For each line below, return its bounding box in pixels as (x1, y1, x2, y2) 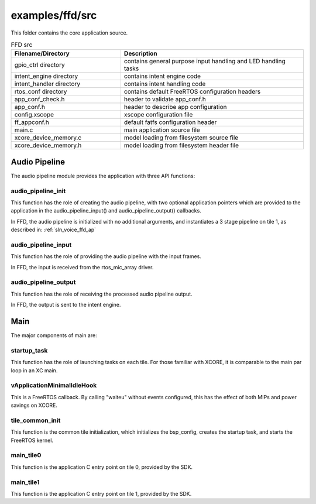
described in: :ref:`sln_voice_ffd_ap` (11, 226, 97, 234)
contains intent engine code (123, 72, 201, 80)
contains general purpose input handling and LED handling (123, 57, 286, 66)
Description (123, 50, 157, 58)
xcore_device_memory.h (14, 141, 82, 149)
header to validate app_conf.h (123, 95, 206, 104)
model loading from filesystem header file (123, 141, 239, 149)
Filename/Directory (14, 50, 70, 58)
